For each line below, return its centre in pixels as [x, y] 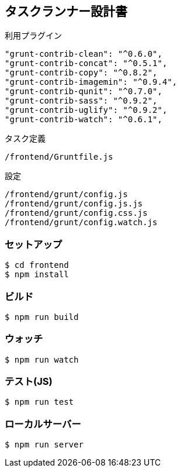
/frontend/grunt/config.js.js [74, 204]
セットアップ [34, 244]
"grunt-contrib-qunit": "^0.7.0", [84, 92]
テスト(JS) [29, 382]
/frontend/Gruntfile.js [59, 157]
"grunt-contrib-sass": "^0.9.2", [81, 101]
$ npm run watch [42, 359]
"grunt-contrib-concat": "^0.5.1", [86, 63]
